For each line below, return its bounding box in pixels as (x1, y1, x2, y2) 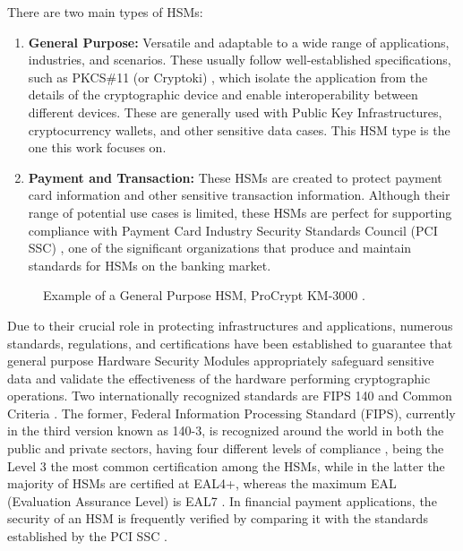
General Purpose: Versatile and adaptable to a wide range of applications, (28, 32, 450, 51)
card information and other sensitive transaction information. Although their (28, 185, 450, 204)
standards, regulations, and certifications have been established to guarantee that (7, 333, 453, 352)
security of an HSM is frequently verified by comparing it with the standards (7, 509, 428, 528)
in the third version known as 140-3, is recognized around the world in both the (7, 421, 444, 440)
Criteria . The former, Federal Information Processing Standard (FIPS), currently (7, 403, 456, 422)
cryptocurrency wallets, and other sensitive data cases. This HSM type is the (28, 120, 450, 139)
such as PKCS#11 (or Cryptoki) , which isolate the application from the (28, 67, 428, 86)
